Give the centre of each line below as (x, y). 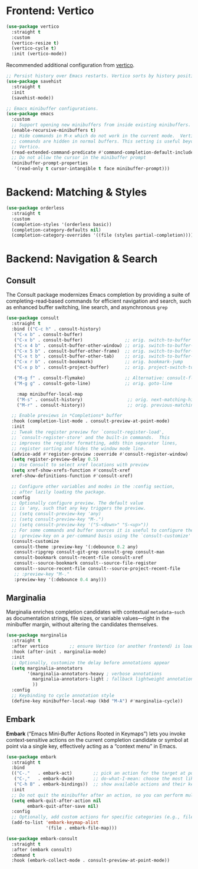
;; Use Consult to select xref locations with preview (80, 465)
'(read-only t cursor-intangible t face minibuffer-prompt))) (92, 169)
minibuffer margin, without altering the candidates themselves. (82, 625)
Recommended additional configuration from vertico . (70, 65)
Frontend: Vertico (50, 11)
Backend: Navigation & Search (82, 259)
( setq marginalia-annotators (47, 668)
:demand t (23, 855)
